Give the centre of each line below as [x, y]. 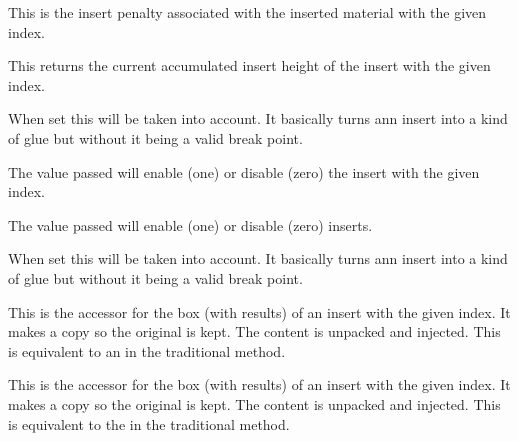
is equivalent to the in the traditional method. [149, 423]
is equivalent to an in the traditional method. [147, 350]
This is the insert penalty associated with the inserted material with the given [247, 12]
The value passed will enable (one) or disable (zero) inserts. [190, 224]
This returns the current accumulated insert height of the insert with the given [249, 65]
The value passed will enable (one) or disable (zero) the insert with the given [244, 171]
